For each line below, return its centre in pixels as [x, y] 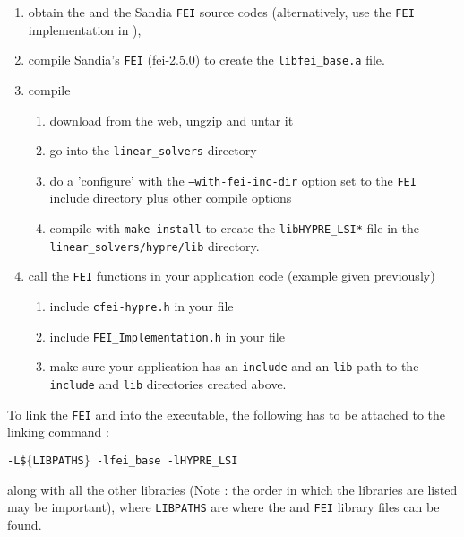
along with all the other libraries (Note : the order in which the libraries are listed [232, 489]
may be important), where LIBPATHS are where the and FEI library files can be [223, 507]
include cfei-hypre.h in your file [142, 305]
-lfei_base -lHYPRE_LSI [167, 460]
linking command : [58, 432]
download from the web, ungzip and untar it [172, 120]
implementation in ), [85, 29]
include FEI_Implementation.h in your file [167, 336]
